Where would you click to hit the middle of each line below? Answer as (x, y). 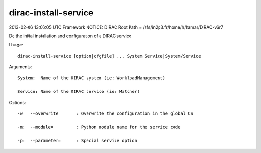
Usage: (16, 45)
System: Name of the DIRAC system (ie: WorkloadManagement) (91, 78)
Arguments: (21, 67)
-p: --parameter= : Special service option (78, 141)
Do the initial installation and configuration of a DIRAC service (70, 36)
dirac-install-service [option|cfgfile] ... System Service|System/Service (109, 56)
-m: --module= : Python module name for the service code (99, 127)
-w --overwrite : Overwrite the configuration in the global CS (105, 114)
